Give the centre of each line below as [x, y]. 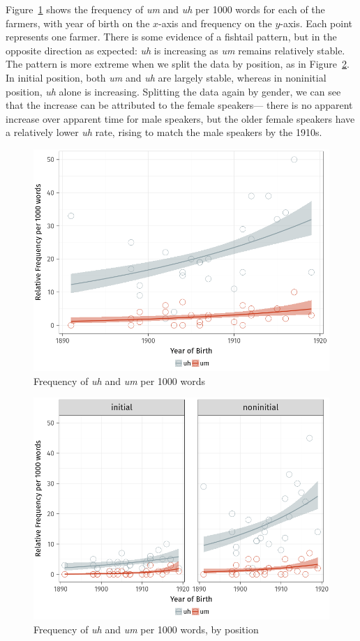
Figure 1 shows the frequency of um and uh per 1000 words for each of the [165, 9]
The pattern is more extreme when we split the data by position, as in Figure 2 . [178, 64]
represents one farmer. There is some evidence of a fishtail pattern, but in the [171, 37]
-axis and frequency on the [215, 23]
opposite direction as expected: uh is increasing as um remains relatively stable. [175, 50]
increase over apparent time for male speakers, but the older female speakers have [180, 118]
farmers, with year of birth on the [78, 23]
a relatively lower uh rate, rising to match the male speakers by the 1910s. [164, 132]
